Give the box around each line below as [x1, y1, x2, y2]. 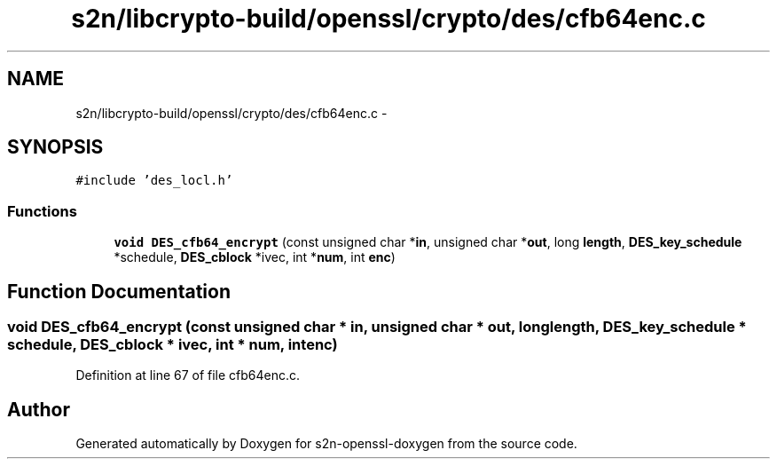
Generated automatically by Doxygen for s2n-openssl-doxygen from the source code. [75, 436, 577, 452]
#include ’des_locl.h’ [75, 173, 233, 188]
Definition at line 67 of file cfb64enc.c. [75, 367, 301, 383]
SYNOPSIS [7, 136, 104, 159]
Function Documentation [7, 280, 231, 303]
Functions [7, 201, 77, 220]
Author [7, 398, 70, 421]
